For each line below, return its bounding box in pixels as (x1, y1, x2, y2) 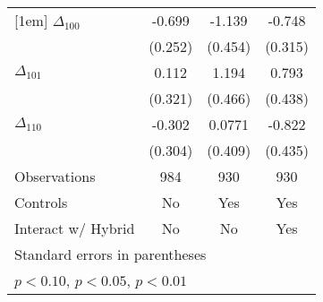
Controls (14, 192, 68, 212)
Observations (14, 166, 96, 186)
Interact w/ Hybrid (14, 218, 135, 238)
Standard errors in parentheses (14, 244, 207, 264)
